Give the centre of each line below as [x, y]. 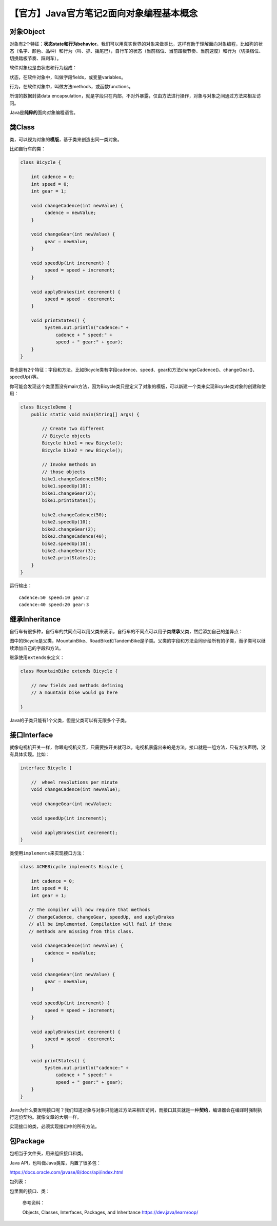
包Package [27, 1141]
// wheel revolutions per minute [74, 782]
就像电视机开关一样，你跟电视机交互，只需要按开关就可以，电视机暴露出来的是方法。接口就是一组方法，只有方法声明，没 [137, 747]
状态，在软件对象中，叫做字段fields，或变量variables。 [67, 77]
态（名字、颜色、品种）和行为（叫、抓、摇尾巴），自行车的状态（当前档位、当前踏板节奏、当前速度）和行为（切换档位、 [136, 51]
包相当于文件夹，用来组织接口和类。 [48, 1153]
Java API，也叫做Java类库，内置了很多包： [55, 1163]
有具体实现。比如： [30, 754]
